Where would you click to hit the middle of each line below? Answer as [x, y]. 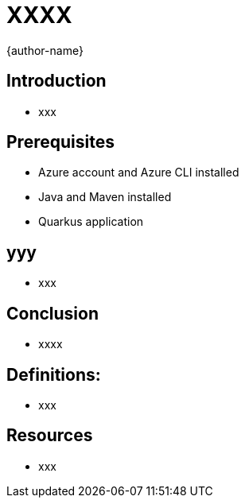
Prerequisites [60, 142]
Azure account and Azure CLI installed [139, 173]
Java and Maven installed [105, 197]
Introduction [56, 81]
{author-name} [45, 50]
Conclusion [53, 313]
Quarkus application [91, 222]
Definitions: [54, 374]
